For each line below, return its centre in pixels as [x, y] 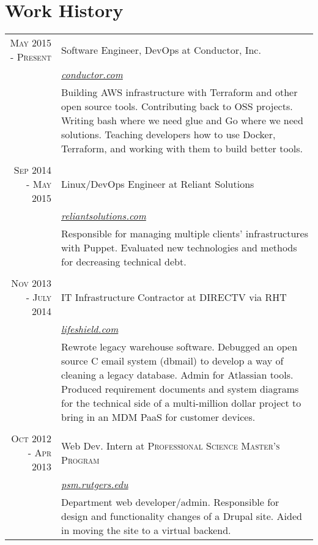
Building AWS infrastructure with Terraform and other [179, 92]
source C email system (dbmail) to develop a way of [172, 361]
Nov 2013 [31, 283]
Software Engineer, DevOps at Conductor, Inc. [161, 50]
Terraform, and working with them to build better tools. [182, 149]
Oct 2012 [31, 439]
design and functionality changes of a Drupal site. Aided [182, 516]
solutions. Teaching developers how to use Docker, [168, 135]
